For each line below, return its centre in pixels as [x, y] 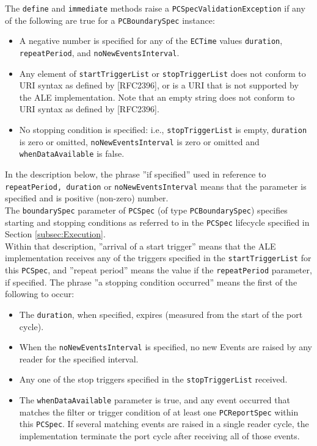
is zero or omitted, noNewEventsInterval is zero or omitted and [139, 141]
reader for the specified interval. [79, 358]
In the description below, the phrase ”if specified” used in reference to [136, 174]
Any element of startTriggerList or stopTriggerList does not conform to [162, 73]
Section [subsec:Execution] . [55, 234]
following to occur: [40, 294]
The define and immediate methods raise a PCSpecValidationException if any [155, 8]
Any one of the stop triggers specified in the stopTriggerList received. [153, 379]
